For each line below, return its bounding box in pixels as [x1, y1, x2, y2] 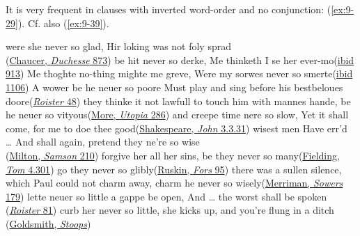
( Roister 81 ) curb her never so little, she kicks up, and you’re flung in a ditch [6, 203, 334, 217]
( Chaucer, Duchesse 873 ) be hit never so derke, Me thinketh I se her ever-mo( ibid [6, 52, 354, 67]
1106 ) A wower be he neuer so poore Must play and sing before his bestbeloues [6, 79, 343, 94]
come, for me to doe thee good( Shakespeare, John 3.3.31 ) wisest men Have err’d [6, 120, 347, 135]
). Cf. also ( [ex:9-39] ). [17, 15, 109, 30]
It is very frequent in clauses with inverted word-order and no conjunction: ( [6, 2, 331, 16]
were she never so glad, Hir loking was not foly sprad [6, 39, 232, 54]
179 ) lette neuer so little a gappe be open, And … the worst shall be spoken [6, 189, 327, 203]
